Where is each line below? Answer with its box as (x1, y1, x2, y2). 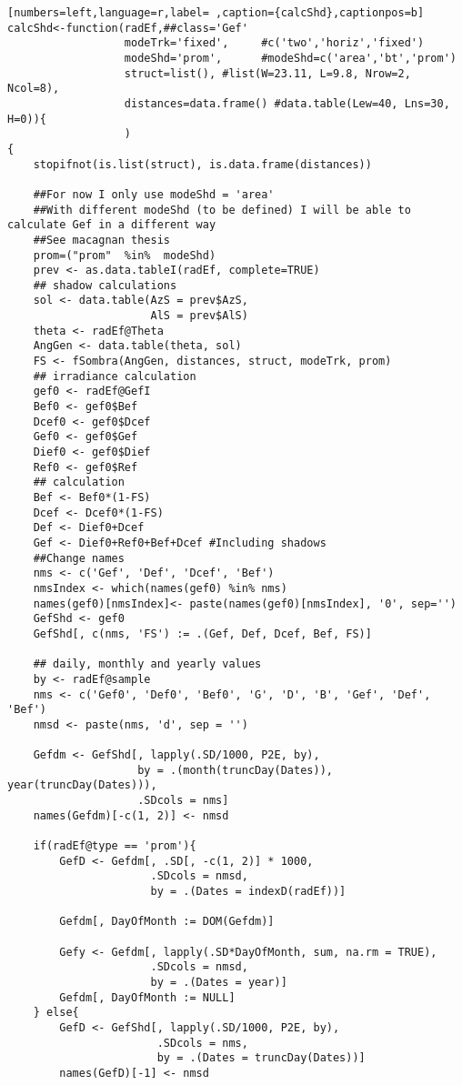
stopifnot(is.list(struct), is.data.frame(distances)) (33, 157, 372, 171)
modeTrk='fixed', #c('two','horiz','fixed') (124, 36, 425, 50)
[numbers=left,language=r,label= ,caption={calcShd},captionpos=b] (7, 6, 425, 19)
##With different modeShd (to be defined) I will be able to (33, 203, 411, 216)
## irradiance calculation (33, 369, 196, 383)
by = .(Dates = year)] (150, 976, 287, 989)
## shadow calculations (33, 278, 177, 292)
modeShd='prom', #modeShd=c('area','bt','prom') (124, 51, 457, 65)
